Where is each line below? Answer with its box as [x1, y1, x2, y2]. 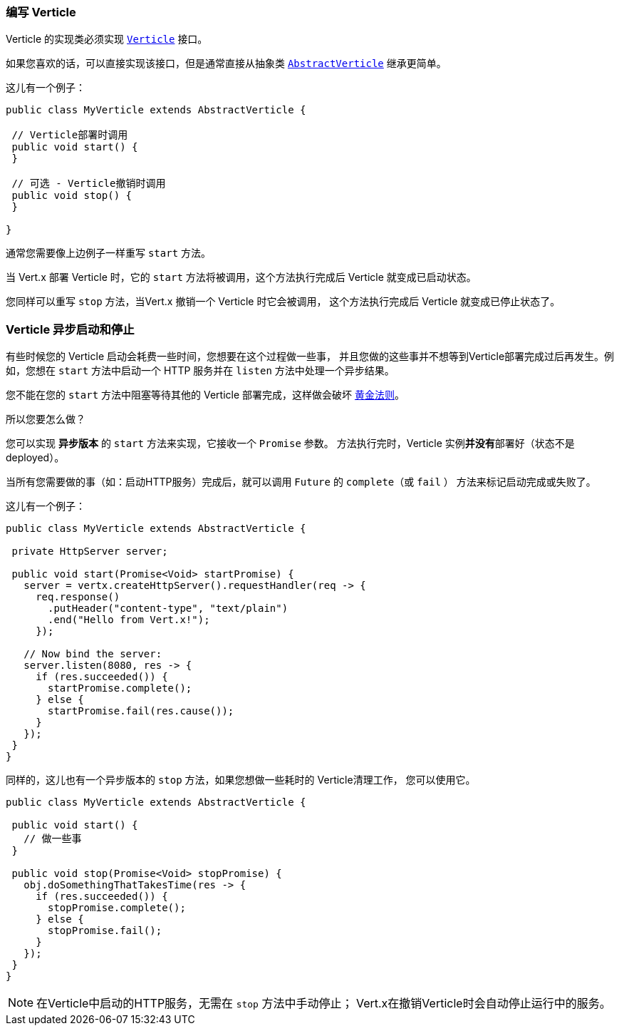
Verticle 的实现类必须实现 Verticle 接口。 [6, 33, 208, 46]
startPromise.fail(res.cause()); [48, 705, 234, 717]
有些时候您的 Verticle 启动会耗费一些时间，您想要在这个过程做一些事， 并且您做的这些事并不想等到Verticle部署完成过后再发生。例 [6, 350, 615, 363]
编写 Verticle [6, 5, 76, 19]
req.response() [36, 591, 120, 603]
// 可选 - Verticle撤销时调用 [11, 178, 166, 190]
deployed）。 [6, 451, 65, 464]
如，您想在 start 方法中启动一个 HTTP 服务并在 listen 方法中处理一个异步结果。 [6, 364, 395, 377]
